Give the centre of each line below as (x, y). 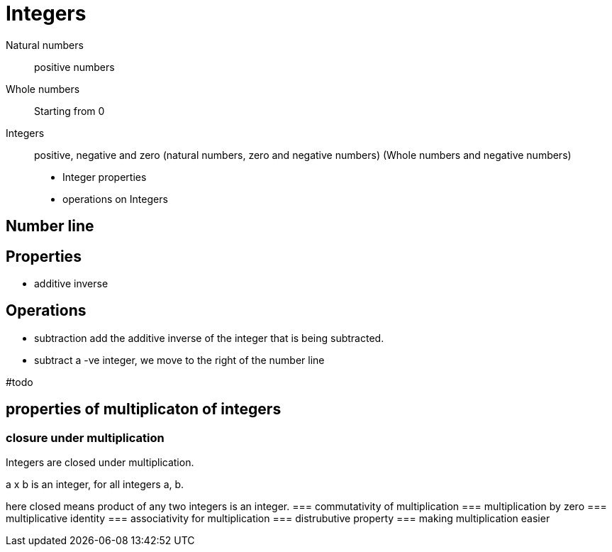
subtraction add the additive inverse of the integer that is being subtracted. (209, 338)
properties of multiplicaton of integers (144, 409)
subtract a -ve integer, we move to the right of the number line (179, 360)
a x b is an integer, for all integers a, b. (95, 485)
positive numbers (74, 67)
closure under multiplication (85, 437)
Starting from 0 (69, 111)
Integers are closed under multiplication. (100, 463)
